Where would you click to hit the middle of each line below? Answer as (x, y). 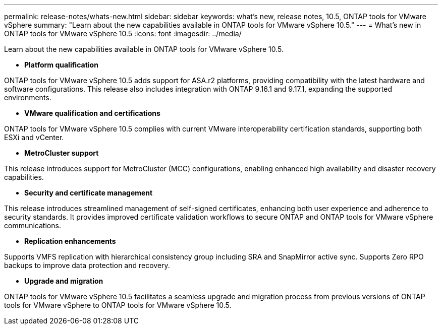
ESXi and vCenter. (34, 137)
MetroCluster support (62, 153)
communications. (33, 225)
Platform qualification (61, 65)
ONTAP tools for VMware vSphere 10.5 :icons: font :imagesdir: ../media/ (123, 34)
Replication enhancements (70, 241)
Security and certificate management (89, 193)
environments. (28, 97)
